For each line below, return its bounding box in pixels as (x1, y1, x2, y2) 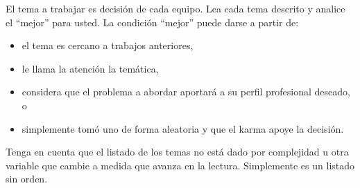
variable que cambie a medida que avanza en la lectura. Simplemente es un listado (6, 158, 355, 172)
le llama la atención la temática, (22, 61, 159, 75)
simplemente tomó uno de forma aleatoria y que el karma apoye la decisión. (22, 121, 344, 135)
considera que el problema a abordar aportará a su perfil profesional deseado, (22, 84, 350, 99)
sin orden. (6, 171, 48, 186)
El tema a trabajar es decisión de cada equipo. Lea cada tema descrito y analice (6, 1, 345, 15)
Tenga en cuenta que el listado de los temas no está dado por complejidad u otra (6, 144, 349, 159)
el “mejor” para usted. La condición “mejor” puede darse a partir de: (6, 15, 299, 29)
